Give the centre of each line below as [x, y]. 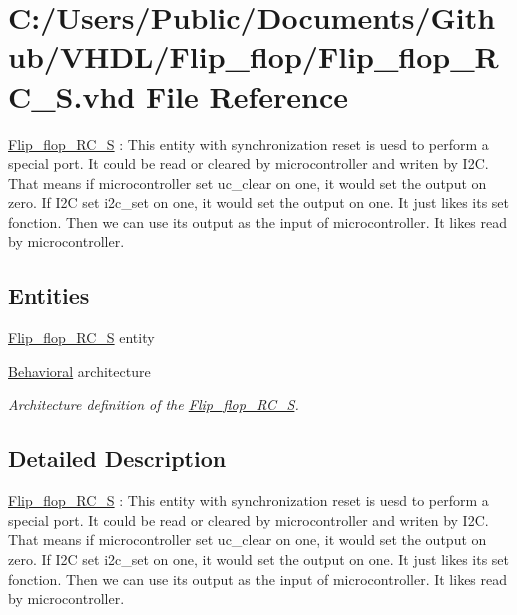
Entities [49, 295]
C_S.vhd [72, 95]
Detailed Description [117, 458]
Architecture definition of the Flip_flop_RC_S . [153, 404]
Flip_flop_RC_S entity [81, 337]
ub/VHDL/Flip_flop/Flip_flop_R [253, 56]
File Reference [247, 95]
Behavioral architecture [79, 370]
